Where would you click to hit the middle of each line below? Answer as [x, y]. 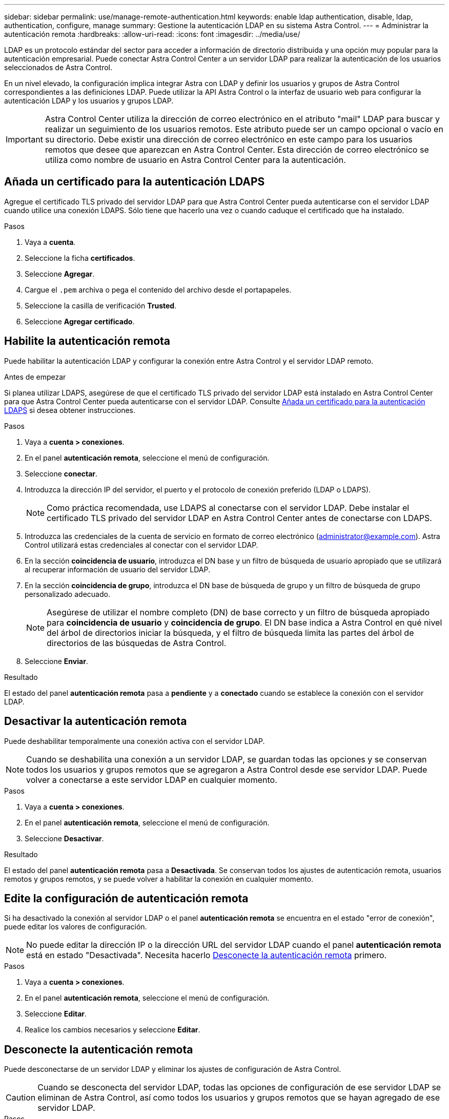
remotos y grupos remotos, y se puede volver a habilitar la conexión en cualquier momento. [159, 879]
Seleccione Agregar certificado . [80, 321]
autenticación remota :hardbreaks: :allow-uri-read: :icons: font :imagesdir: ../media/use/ [152, 34]
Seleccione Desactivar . [64, 838]
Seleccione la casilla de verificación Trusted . [101, 305]
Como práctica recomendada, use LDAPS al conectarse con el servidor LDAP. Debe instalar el [228, 507]
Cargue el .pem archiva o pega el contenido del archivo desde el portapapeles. [158, 289]
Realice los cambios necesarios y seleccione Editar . [113, 1030]
